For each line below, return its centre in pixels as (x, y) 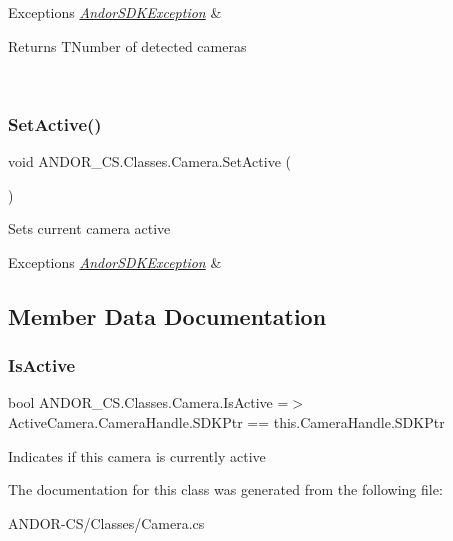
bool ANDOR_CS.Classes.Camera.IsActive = (148, 402)
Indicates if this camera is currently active (137, 455)
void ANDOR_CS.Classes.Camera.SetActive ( (149, 161)
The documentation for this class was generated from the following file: (225, 489)
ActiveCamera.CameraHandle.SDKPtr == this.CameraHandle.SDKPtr (226, 421)
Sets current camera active (89, 228)
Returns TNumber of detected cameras (127, 45)
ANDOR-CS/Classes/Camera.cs (106, 522)
